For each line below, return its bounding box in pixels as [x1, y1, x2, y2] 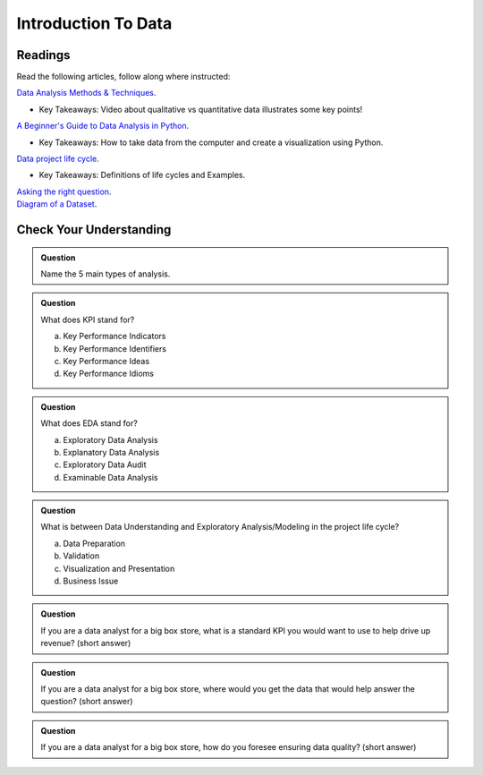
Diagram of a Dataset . [16, 199, 97, 209]
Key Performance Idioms [63, 368, 154, 379]
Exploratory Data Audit [63, 459, 147, 470]
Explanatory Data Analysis [63, 447, 160, 457]
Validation [63, 550, 100, 561]
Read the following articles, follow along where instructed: [16, 72, 231, 82]
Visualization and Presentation [63, 563, 175, 574]
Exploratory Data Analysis [63, 434, 158, 445]
